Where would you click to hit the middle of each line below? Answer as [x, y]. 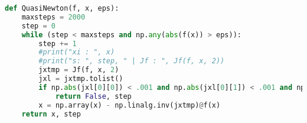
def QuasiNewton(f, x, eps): [62, 8]
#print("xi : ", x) [77, 52]
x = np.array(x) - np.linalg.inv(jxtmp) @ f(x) [130, 105]
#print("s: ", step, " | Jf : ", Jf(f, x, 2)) [132, 61]
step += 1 [58, 43]
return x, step [51, 114]
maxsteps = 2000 [53, 17]
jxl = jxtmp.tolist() [81, 79]
